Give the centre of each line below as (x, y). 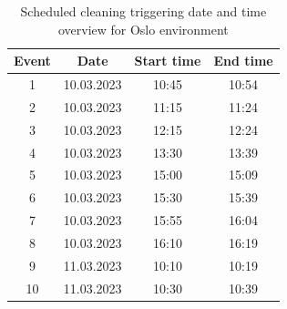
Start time (168, 61)
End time (243, 61)
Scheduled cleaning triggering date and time (143, 11)
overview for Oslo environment (143, 29)
